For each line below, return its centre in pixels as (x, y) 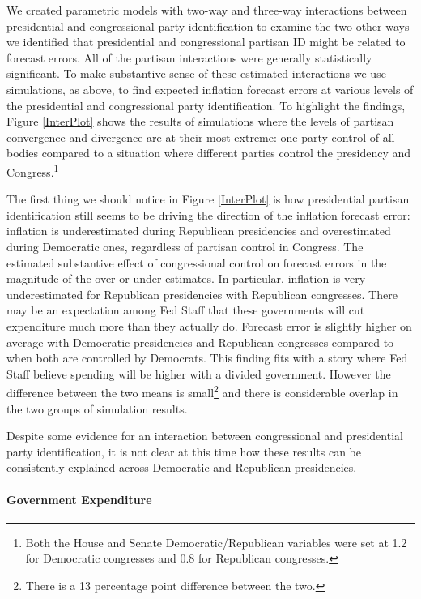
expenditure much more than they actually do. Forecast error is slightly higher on (209, 325)
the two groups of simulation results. (97, 408)
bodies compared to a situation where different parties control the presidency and (209, 153)
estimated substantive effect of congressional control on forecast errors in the (197, 262)
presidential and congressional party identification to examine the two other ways (208, 26)
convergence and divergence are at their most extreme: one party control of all (201, 137)
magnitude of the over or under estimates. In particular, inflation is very (186, 278)
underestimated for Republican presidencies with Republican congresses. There (202, 294)
